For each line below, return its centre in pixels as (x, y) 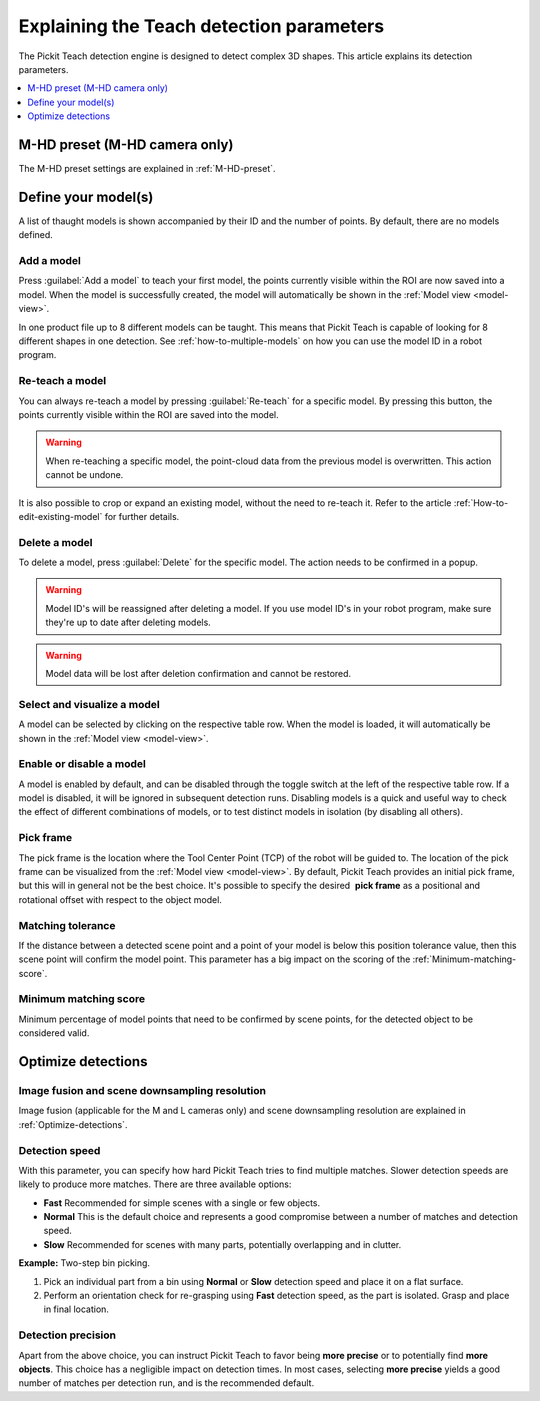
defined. (36, 235)
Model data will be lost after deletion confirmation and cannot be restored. (198, 673)
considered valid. (54, 1033)
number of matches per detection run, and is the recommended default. (166, 1383)
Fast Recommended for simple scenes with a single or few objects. (182, 1202)
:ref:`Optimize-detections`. (73, 1124)
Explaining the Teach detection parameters (201, 26)
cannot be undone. (84, 475)
